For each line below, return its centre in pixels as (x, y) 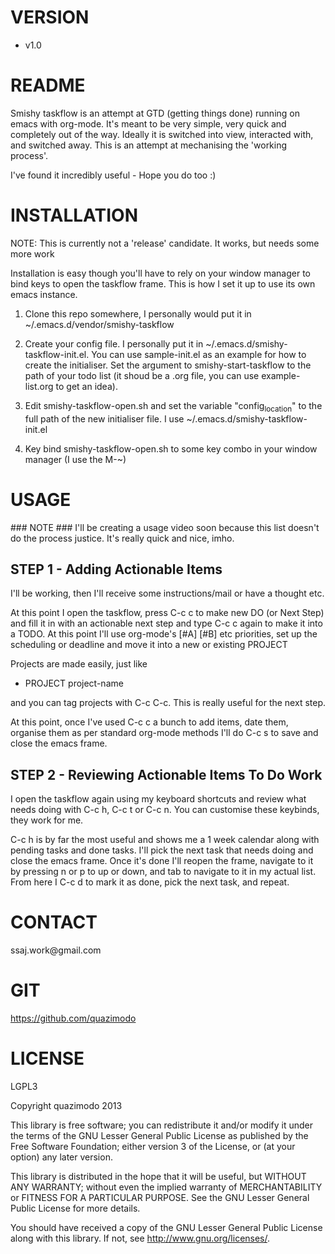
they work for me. (47, 820)
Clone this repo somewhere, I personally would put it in (138, 313)
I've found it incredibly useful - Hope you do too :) (113, 175)
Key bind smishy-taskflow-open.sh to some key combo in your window (171, 448)
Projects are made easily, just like (79, 664)
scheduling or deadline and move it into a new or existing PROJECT (149, 645)
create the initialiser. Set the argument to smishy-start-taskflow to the (168, 365)
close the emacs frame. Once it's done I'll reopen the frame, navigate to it (162, 861)
